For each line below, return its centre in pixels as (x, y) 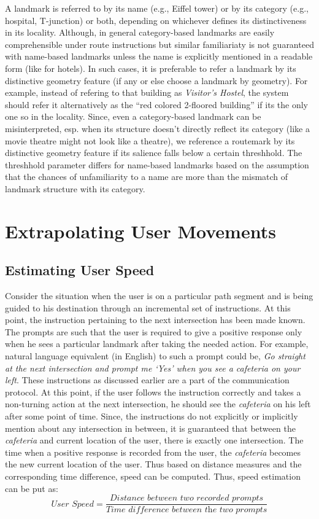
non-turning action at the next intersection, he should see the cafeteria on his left (158, 404)
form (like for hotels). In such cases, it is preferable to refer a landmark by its (151, 68)
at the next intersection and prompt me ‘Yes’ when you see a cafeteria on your (153, 368)
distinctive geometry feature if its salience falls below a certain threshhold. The (154, 153)
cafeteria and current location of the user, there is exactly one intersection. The (154, 440)
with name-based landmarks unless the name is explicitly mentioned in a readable (159, 56)
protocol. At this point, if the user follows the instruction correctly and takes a (153, 392)
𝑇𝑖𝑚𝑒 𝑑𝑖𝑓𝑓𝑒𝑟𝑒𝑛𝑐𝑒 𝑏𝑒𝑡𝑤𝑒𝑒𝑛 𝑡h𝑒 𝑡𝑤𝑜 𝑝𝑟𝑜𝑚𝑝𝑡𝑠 (186, 510)
